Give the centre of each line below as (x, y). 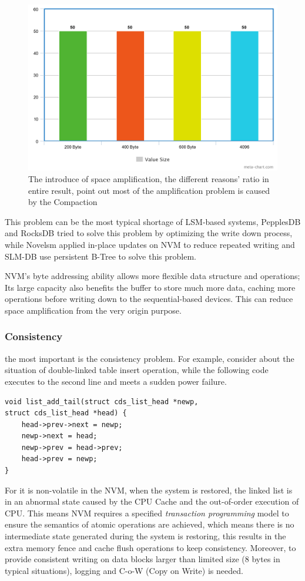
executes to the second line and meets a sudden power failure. (116, 381)
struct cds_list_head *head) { (66, 413)
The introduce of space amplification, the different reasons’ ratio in (149, 178)
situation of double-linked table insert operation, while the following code (137, 370)
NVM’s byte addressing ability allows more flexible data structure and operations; (152, 276)
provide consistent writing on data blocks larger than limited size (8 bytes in (143, 559)
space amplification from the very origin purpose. (93, 310)
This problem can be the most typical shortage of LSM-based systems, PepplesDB (153, 221)
